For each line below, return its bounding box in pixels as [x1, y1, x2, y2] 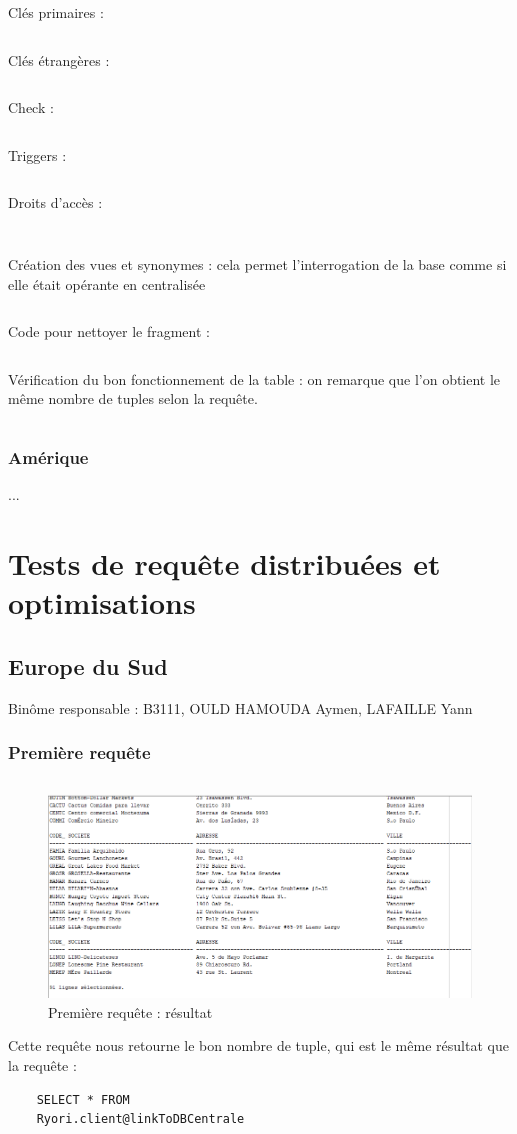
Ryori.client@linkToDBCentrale [36, 1112, 245, 1127]
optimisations [8, 582, 196, 623]
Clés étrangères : [8, 49, 110, 70]
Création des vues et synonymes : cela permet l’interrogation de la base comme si [8, 253, 507, 274]
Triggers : [8, 144, 67, 165]
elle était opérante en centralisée [8, 273, 206, 294]
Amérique [8, 444, 89, 469]
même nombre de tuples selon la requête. [8, 388, 258, 409]
